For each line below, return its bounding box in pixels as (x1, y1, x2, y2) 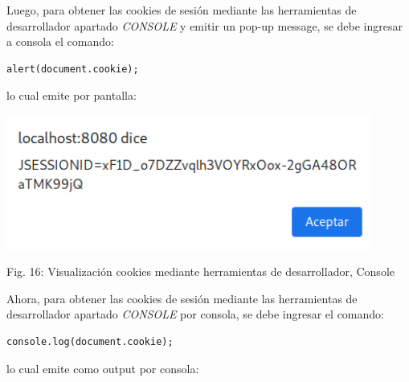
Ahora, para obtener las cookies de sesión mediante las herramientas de (6, 290, 358, 306)
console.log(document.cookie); (6, 335, 174, 347)
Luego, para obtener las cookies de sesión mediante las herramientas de (6, 2, 357, 18)
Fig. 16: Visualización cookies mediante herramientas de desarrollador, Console (6, 263, 395, 280)
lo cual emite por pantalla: (6, 87, 137, 104)
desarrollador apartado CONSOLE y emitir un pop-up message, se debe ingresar (6, 17, 403, 34)
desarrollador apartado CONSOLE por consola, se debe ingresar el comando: (6, 306, 384, 322)
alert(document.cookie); (6, 63, 139, 75)
